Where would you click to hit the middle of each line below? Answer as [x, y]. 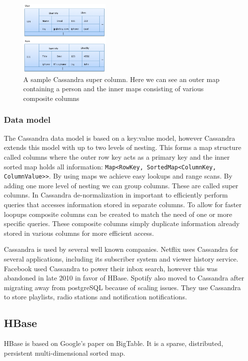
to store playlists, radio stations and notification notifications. [95, 297]
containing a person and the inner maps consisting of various [114, 89]
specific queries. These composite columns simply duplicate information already [122, 223]
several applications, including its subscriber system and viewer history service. [121, 259]
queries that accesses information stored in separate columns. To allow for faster [123, 205]
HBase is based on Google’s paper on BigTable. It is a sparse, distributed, [114, 343]
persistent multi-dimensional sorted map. [65, 353]
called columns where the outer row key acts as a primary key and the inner [117, 156]
